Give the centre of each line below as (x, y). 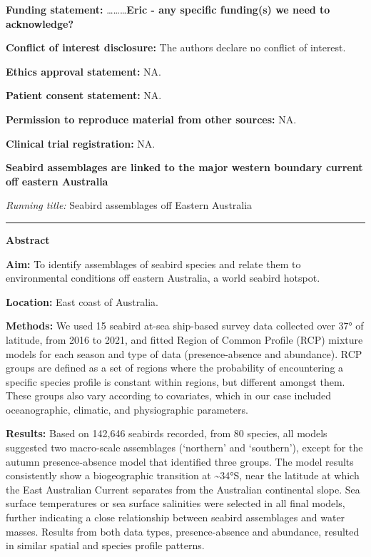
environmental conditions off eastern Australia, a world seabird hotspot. (163, 278)
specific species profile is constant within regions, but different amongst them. (176, 381)
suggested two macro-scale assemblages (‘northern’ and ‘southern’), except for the (184, 448)
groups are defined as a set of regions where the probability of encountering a (175, 368)
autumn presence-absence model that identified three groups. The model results (180, 461)
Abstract (28, 239)
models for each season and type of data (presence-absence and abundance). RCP (184, 353)
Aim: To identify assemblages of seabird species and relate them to (153, 264)
